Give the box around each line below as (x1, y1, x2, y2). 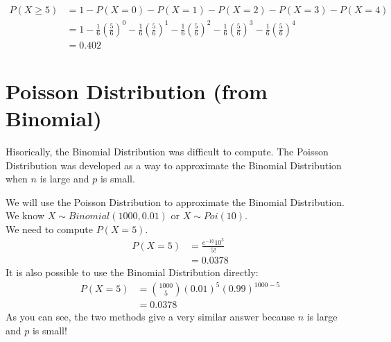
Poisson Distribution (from (6, 76, 268, 105)
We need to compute (6, 221, 93, 236)
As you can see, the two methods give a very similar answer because (6, 309, 295, 324)
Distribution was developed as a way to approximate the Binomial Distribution (6, 157, 342, 172)
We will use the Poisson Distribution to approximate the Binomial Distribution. (6, 194, 345, 209)
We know (6, 208, 44, 223)
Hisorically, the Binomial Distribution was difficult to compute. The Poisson (6, 144, 329, 158)
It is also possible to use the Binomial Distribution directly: (6, 264, 259, 279)
